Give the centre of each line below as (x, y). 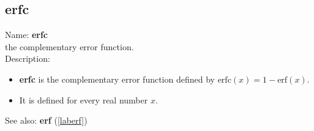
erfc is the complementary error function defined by (117, 79)
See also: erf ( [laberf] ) (46, 120)
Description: (28, 58)
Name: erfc (27, 35)
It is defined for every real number (84, 99)
